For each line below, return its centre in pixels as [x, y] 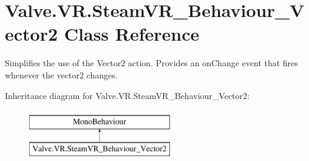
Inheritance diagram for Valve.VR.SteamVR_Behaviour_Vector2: [127, 95]
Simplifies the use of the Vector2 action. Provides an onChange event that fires [151, 63]
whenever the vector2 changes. [61, 74]
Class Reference [132, 34]
